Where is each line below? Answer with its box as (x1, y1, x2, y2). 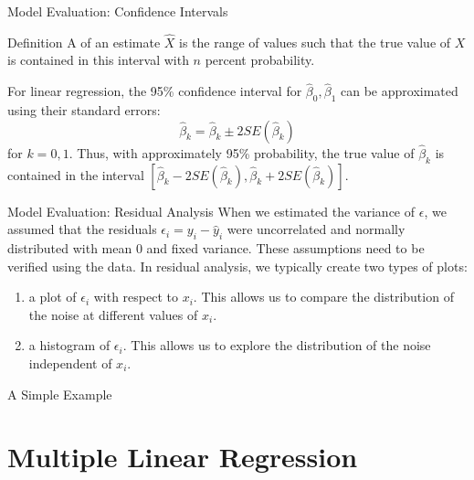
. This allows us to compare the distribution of (193, 287, 454, 306)
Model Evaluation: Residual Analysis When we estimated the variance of (7, 201, 416, 220)
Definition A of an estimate (7, 32, 161, 51)
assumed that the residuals (7, 219, 157, 239)
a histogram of (28, 336, 111, 355)
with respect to (93, 287, 178, 306)
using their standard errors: (7, 101, 161, 120)
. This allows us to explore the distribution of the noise (122, 336, 431, 355)
